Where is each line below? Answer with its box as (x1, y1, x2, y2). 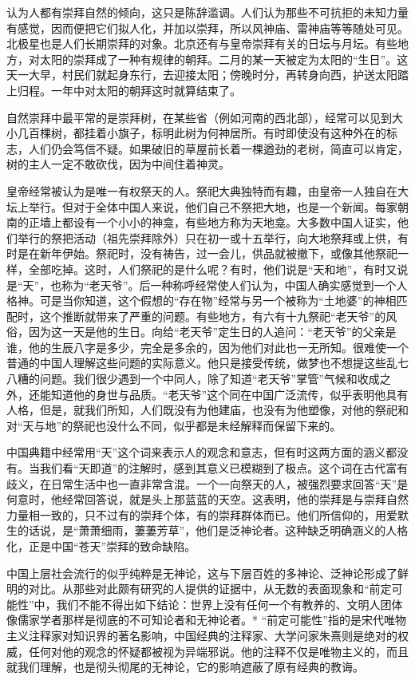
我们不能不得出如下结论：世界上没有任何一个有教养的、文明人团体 (56, 595, 403, 612)
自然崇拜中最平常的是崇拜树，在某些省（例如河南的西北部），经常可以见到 (6, 109, 392, 125)
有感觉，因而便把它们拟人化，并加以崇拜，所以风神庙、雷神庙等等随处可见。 (6, 19, 409, 36)
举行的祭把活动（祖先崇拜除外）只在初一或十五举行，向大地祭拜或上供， (17, 229, 397, 246)
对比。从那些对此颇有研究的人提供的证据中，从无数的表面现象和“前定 (28, 580, 392, 597)
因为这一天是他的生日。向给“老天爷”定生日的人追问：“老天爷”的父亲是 (28, 323, 397, 340)
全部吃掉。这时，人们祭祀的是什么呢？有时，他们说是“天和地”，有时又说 (28, 260, 409, 277)
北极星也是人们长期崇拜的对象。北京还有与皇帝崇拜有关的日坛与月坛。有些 (6, 35, 397, 52)
